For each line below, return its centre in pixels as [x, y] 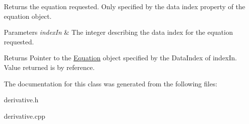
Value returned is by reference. [49, 67]
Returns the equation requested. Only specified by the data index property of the [125, 6]
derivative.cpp [25, 116]
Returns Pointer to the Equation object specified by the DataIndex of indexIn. [120, 58]
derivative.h [21, 100]
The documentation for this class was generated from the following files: [111, 83]
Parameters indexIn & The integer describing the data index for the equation [118, 32]
